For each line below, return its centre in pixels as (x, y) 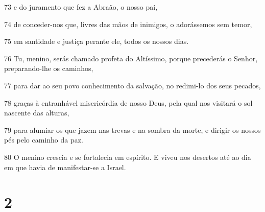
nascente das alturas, (37, 113)
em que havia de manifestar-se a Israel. (65, 167)
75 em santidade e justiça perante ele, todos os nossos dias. (97, 41)
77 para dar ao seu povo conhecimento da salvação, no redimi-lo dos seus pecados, (132, 85)
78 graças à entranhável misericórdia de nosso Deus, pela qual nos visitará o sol (128, 102)
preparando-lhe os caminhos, (49, 68)
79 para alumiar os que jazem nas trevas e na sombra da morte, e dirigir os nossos (132, 129)
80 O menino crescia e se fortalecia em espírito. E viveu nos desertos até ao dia (128, 157)
